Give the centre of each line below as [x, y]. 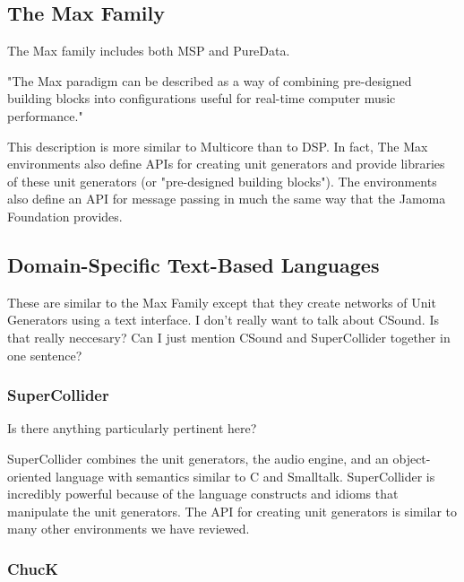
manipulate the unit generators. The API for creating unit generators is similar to [232, 511]
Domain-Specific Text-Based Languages [193, 264]
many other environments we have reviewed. [129, 529]
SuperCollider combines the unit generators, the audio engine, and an [198, 458]
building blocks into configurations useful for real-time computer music [202, 98]
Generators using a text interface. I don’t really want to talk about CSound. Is [223, 320]
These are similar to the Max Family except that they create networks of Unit [222, 302]
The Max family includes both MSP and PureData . [149, 51]
